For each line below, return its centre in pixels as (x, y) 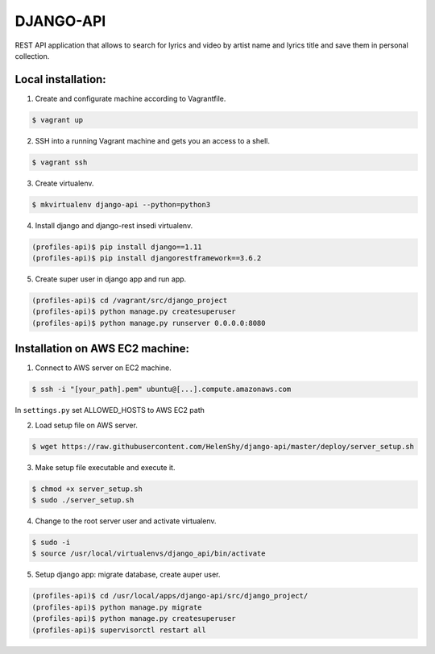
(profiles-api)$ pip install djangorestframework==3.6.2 (147, 258)
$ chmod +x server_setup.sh (87, 489)
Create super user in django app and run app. (111, 279)
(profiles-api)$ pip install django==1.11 (117, 247)
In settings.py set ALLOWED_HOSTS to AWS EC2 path (110, 410)
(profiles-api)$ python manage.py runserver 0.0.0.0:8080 (149, 323)
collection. (32, 56)
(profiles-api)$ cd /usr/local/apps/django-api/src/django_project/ (170, 596)
